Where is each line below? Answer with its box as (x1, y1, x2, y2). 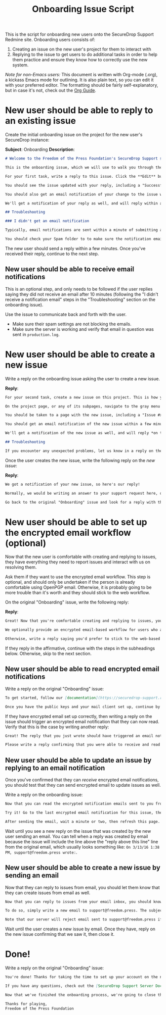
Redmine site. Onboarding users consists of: (5, 37, 95, 43)
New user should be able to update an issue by (5, 756, 152, 764)
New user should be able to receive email (5, 265, 134, 273)
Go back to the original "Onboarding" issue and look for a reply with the (5, 500, 165, 505)
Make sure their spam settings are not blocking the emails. (12, 321, 132, 327)
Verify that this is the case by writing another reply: (5, 724, 109, 730)
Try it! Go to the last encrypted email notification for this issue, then (5, 810, 165, 815)
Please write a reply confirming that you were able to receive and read (5, 742, 161, 747)
